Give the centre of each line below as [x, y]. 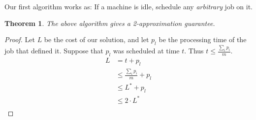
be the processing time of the [203, 39]
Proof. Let [20, 39]
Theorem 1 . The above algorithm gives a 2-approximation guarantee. [110, 23]
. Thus [194, 51]
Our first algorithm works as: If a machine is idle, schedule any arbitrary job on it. [129, 6]
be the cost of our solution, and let [96, 39]
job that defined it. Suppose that [54, 51]
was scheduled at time [146, 51]
